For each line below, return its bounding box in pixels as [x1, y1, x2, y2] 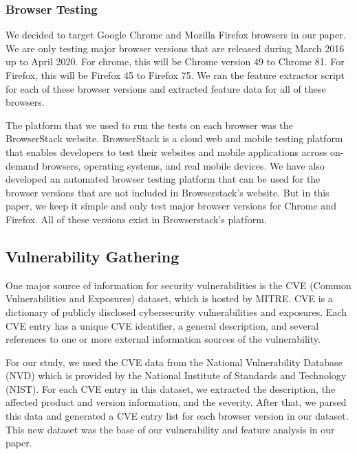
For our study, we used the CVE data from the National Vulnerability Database [6, 354, 343, 369]
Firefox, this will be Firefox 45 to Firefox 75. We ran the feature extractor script [6, 68, 345, 82]
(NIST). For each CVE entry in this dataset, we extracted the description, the [6, 381, 336, 396]
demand [6, 158, 39, 172]
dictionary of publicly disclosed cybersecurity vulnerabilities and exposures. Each [6, 304, 347, 319]
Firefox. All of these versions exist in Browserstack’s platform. [6, 212, 267, 226]
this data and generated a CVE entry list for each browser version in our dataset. [6, 409, 349, 423]
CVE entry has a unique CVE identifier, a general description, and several [6, 318, 319, 332]
